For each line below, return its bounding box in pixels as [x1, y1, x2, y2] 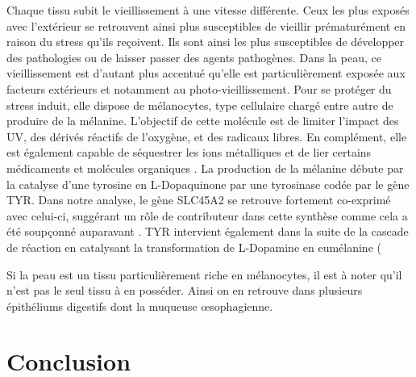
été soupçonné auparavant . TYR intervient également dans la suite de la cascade [6, 223, 409, 240]
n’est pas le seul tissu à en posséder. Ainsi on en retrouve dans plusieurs [6, 282, 363, 299]
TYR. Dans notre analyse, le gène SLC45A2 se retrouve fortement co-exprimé [6, 191, 391, 208]
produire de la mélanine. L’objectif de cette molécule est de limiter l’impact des [6, 112, 399, 129]
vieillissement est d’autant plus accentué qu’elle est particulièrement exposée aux [6, 65, 406, 82]
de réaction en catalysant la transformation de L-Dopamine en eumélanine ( [6, 238, 381, 255]
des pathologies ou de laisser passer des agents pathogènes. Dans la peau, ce [6, 48, 381, 65]
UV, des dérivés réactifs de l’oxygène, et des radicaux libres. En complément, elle [6, 128, 407, 145]
